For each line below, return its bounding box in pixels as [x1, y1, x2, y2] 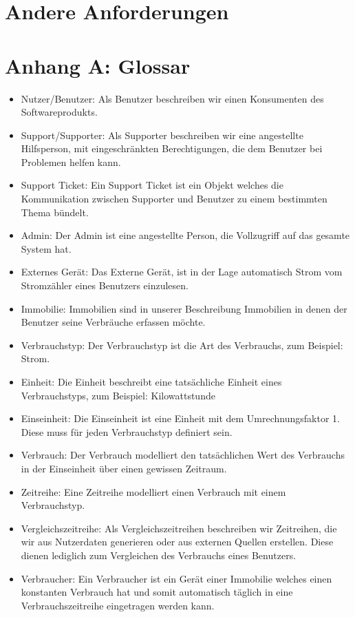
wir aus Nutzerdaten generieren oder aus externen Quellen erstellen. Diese [21, 534, 334, 549]
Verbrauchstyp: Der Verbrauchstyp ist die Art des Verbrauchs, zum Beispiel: [21, 337, 343, 352]
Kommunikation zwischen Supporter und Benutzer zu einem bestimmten [21, 191, 327, 206]
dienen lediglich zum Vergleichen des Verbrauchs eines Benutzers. [21, 547, 297, 562]
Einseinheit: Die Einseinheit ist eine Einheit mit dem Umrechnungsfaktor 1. [21, 411, 340, 426]
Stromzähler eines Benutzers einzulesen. [21, 278, 189, 293]
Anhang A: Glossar [5, 51, 191, 79]
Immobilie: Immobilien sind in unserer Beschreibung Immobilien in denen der [21, 301, 347, 315]
